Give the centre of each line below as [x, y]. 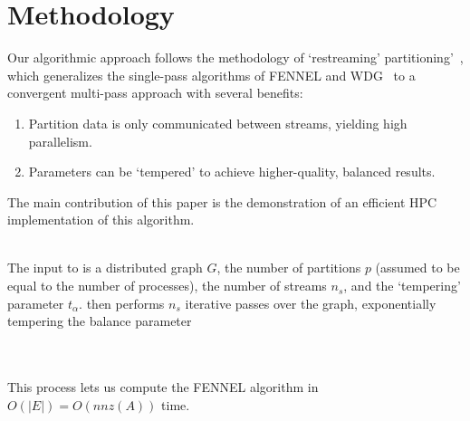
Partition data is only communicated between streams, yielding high [218, 123]
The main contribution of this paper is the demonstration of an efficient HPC [222, 201]
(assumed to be [417, 268]
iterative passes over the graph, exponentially [311, 303]
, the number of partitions [289, 268]
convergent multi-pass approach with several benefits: [155, 93]
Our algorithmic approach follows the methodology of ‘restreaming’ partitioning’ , [235, 57]
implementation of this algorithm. [101, 220]
